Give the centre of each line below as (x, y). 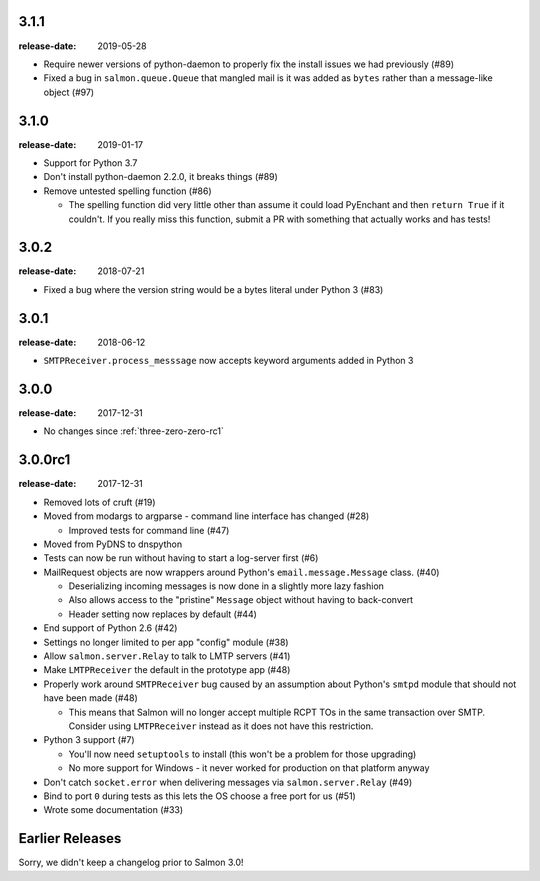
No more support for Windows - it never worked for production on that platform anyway (249, 768)
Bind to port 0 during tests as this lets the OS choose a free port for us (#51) (200, 796)
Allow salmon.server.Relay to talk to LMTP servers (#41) (167, 656)
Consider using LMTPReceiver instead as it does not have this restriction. (221, 726)
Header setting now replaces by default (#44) (162, 614)
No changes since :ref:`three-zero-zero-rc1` (134, 431)
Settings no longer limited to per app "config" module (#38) (166, 642)
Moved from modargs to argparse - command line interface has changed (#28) (206, 516)
